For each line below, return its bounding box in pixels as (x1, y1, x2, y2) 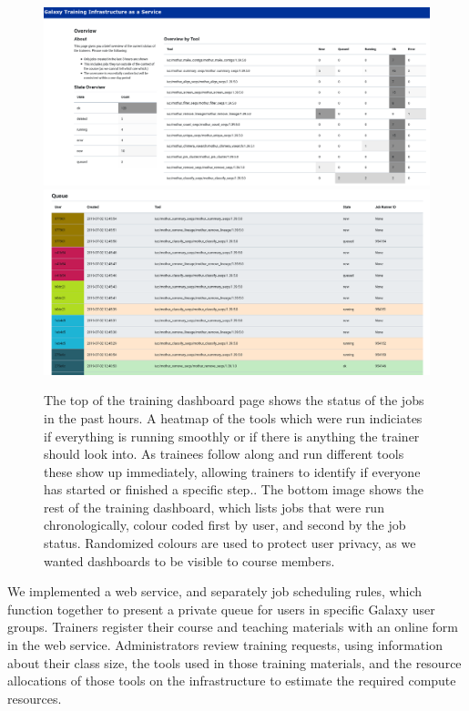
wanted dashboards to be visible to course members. (44, 551, 335, 570)
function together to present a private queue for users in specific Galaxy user (7, 599, 435, 618)
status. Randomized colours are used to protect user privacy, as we (44, 533, 416, 553)
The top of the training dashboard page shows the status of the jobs (44, 391, 424, 410)
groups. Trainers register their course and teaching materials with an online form (7, 617, 459, 636)
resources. (7, 688, 62, 707)
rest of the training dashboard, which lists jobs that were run (44, 497, 384, 516)
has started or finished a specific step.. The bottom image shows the (44, 480, 424, 499)
